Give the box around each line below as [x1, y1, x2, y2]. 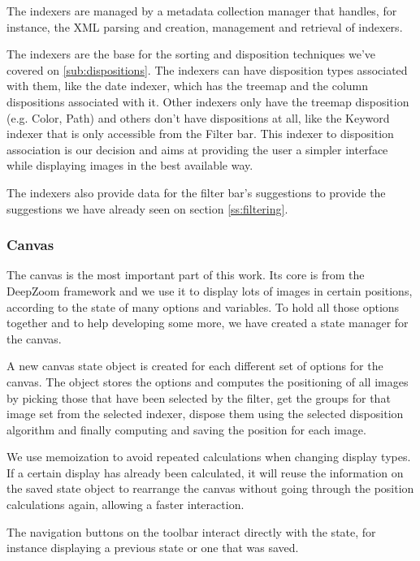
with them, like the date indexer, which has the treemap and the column [6, 77, 369, 94]
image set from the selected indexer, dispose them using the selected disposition [6, 405, 404, 422]
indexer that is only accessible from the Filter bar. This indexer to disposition [6, 125, 394, 142]
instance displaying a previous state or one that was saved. [6, 539, 299, 556]
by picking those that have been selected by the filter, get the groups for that [6, 389, 391, 406]
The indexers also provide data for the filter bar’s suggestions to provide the [6, 183, 386, 201]
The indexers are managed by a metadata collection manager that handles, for [6, 2, 397, 19]
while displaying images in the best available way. [6, 157, 253, 174]
